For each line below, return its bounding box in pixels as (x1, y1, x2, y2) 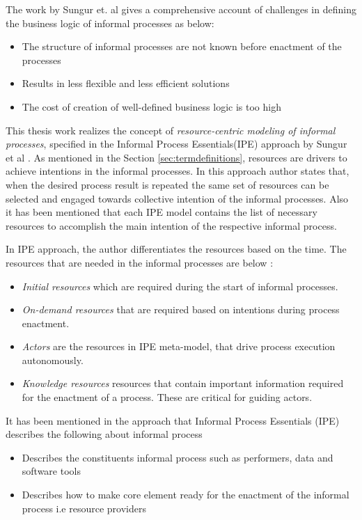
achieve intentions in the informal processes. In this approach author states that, (6, 164, 349, 178)
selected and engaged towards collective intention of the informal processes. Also (6, 191, 349, 205)
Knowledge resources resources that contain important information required (22, 376, 344, 391)
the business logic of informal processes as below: (6, 15, 214, 30)
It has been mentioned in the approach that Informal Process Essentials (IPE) (6, 413, 340, 427)
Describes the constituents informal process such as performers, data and (22, 450, 333, 464)
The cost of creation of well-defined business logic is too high (22, 99, 281, 113)
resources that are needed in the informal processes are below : (6, 255, 274, 269)
